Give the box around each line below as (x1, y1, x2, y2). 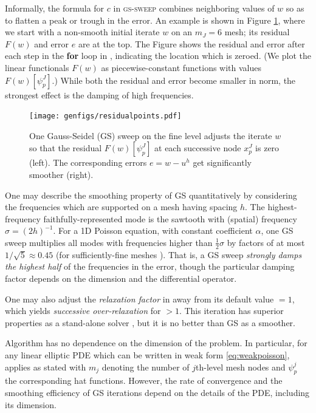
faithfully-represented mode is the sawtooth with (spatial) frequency (43, 212, 297, 225)
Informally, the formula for (5, 2, 105, 14)
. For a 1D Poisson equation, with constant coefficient (53, 224, 253, 237)
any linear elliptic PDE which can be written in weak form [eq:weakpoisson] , (5, 348, 290, 361)
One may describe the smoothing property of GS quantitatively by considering (5, 188, 297, 201)
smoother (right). (29, 168, 94, 180)
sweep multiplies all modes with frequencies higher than (5, 236, 213, 248)
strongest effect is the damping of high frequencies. (5, 88, 194, 101)
